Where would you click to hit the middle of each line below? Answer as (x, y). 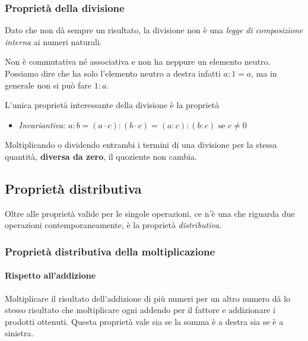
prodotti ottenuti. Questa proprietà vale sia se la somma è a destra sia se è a (144, 321)
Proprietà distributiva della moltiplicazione (110, 251)
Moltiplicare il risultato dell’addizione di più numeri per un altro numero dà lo (148, 298)
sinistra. (19, 333)
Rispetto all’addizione (50, 275)
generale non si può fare (48, 85)
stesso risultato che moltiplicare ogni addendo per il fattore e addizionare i (140, 310)
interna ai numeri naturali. (53, 41)
